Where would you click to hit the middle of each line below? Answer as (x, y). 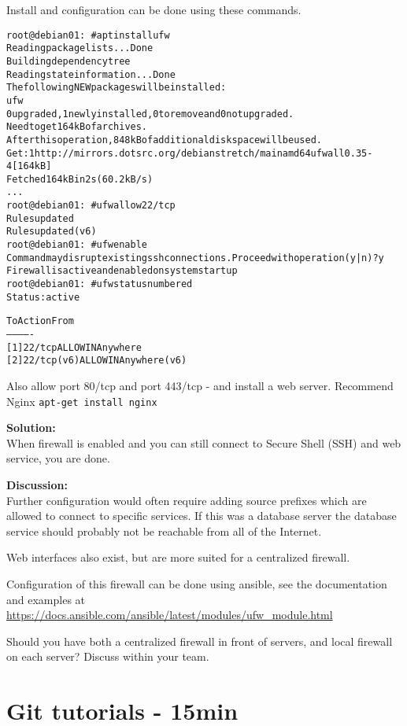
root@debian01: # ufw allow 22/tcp (91, 206)
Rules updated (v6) (52, 232)
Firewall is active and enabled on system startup (122, 271)
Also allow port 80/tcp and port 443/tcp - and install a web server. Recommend (200, 385)
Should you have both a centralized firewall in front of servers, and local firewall (200, 641)
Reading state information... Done (91, 74)
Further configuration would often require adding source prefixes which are (187, 500)
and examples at (46, 599)
